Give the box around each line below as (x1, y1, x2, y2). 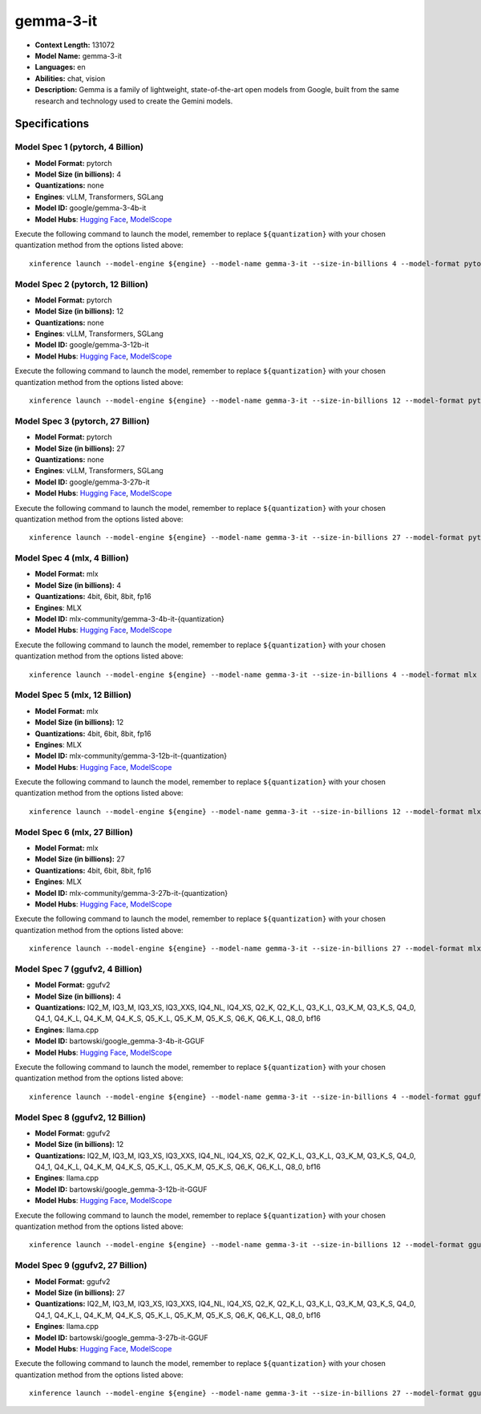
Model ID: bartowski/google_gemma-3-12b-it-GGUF (34, 1184, 208, 1194)
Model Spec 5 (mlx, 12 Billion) (14, 690, 132, 701)
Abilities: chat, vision (34, 73, 106, 83)
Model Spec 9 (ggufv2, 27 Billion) (14, 1260, 148, 1271)
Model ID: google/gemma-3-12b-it (34, 340, 149, 350)
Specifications (14, 117, 90, 131)
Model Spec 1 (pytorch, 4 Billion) (14, 141, 144, 152)
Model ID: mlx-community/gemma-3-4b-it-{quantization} (34, 614, 224, 624)
